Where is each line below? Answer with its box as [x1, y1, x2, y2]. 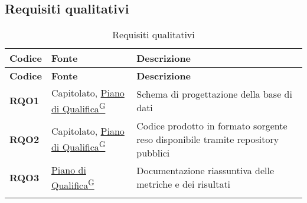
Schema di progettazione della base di [136, 86, 292, 101]
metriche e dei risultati [136, 177, 231, 191]
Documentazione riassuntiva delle [136, 164, 275, 178]
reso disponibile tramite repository [136, 132, 279, 146]
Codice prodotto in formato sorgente [136, 118, 288, 132]
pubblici [136, 145, 170, 159]
